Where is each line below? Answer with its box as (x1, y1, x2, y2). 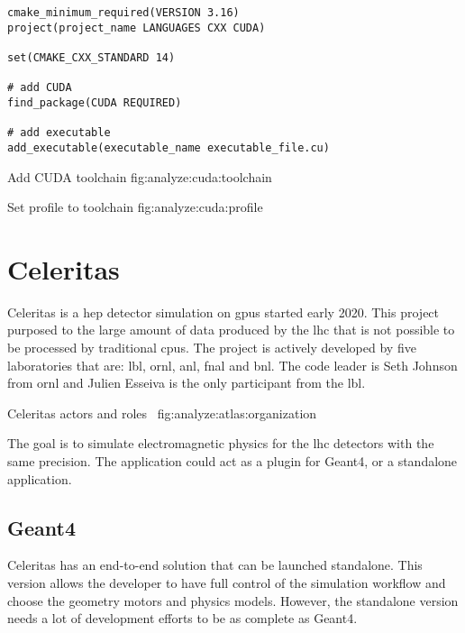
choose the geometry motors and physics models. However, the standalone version (7, 591, 459, 610)
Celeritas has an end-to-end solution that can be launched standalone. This (7, 555, 423, 574)
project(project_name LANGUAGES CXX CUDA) (7, 21, 266, 34)
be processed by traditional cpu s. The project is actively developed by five (7, 338, 416, 357)
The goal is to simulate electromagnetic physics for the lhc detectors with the (7, 434, 434, 453)
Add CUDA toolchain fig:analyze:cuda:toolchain (7, 167, 272, 186)
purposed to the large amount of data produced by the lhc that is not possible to (7, 320, 455, 339)
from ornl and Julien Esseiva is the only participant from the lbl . (7, 373, 366, 392)
